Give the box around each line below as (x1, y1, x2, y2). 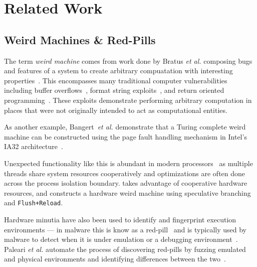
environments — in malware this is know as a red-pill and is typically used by (4, 224, 246, 234)
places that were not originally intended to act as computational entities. (4, 104, 227, 115)
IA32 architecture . (4, 141, 63, 152)
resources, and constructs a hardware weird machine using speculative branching (4, 187, 251, 198)
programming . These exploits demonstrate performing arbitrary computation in (4, 94, 252, 105)
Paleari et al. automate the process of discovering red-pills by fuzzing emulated (4, 243, 246, 254)
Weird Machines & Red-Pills (4, 32, 156, 47)
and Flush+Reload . (4, 197, 63, 208)
